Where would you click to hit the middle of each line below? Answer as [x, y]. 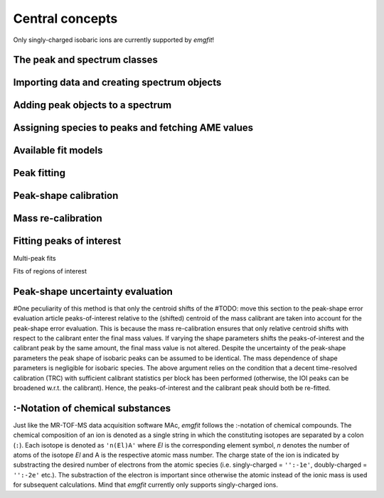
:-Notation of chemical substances [92, 408]
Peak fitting [39, 173]
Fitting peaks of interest [67, 241]
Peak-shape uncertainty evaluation [93, 291]
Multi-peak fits [34, 258]
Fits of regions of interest [50, 271]
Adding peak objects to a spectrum [92, 105]
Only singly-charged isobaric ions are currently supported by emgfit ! [114, 40]
